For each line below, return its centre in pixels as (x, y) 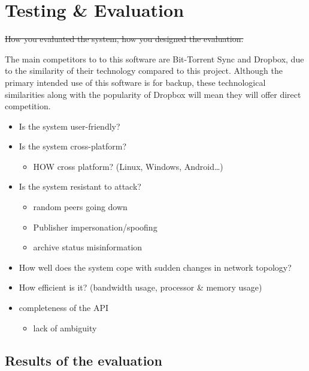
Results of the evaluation (84, 360)
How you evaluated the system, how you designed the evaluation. (124, 39)
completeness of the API (64, 308)
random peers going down (80, 207)
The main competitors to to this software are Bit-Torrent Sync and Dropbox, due (154, 59)
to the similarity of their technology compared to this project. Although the (144, 71)
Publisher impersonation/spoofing (95, 227)
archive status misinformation (88, 247)
